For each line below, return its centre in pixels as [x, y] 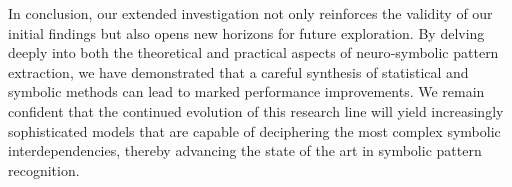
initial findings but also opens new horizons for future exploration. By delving [246, 32]
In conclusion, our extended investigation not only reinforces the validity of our [250, 13]
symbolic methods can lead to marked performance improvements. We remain [246, 91]
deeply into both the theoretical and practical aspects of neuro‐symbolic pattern [253, 52]
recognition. [44, 169]
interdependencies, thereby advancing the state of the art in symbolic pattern [245, 150]
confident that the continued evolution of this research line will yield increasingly [256, 110]
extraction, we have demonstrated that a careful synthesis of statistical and [238, 71]
